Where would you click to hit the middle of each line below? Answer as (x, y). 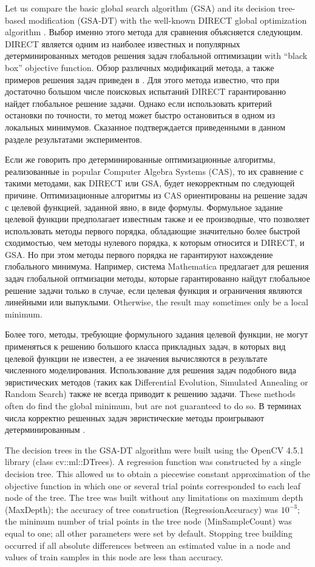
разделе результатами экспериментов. (74, 139)
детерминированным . (45, 429)
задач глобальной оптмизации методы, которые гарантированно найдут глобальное (157, 278)
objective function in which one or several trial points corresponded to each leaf (153, 485)
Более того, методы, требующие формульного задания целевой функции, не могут (157, 334)
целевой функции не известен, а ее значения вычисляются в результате (136, 358)
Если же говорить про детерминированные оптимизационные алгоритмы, (140, 159)
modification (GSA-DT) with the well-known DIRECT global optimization (168, 20)
